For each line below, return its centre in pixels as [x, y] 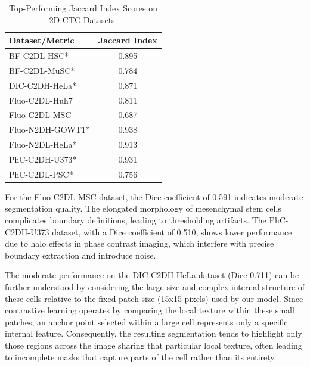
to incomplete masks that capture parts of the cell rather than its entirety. [141, 357]
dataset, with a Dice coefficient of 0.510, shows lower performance [172, 231]
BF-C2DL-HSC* [39, 56]
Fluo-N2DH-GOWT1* [49, 130]
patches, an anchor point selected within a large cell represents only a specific [146, 321]
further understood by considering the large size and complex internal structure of [155, 287]
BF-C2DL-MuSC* [42, 70]
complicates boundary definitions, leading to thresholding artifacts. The [136, 220]
